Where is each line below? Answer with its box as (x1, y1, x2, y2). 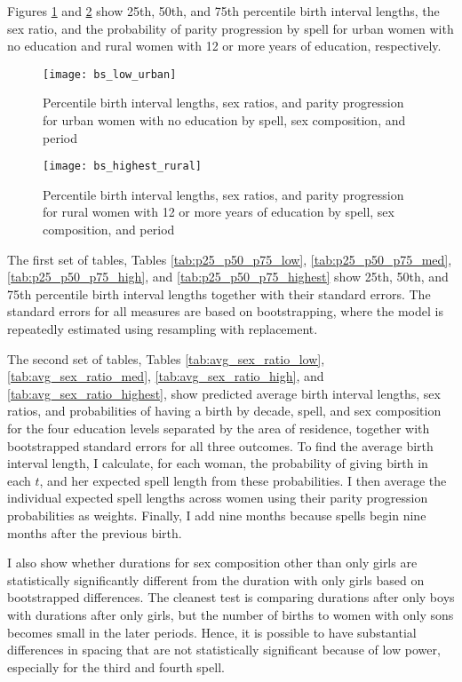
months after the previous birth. (7, 523, 182, 542)
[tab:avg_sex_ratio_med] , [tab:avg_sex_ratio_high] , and (7, 367, 324, 385)
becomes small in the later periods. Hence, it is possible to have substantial (7, 623, 417, 641)
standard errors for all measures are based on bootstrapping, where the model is (7, 302, 443, 321)
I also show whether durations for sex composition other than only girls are (7, 553, 418, 572)
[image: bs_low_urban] (43, 67, 177, 81)
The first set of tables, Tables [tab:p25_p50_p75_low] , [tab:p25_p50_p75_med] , (7, 250, 452, 268)
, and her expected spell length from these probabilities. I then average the (39, 471, 447, 489)
